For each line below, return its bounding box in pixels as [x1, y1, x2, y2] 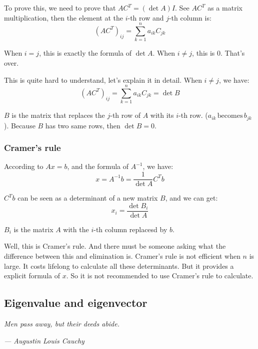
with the [63, 224, 89, 234]
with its [150, 110, 174, 120]
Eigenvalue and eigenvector [4, 295, 147, 310]
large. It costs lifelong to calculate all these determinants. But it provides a [4, 260, 234, 271]
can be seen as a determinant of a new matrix [17, 193, 158, 203]
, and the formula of [67, 161, 129, 171]
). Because [4, 120, 35, 130]
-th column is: [168, 12, 211, 23]
